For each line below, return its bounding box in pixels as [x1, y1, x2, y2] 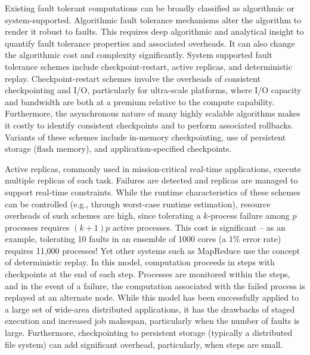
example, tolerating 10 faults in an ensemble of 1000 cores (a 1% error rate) [5, 232, 281, 245]
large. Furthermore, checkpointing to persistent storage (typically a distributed [5, 326, 293, 339]
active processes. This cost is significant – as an [112, 221, 286, 233]
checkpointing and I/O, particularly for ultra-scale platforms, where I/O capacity [5, 84, 302, 96]
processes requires [5, 221, 70, 233]
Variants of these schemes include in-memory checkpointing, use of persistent [5, 130, 286, 143]
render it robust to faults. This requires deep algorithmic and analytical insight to [5, 25, 304, 38]
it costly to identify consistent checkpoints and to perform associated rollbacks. [5, 118, 294, 131]
